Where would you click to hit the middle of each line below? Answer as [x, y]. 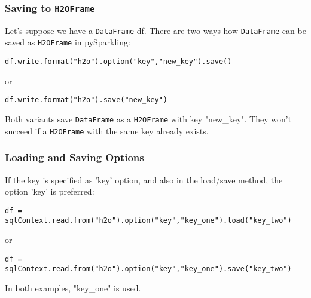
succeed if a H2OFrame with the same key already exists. [107, 130]
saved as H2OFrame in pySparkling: [68, 42]
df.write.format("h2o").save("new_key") [86, 100]
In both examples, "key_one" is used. [73, 288]
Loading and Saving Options [74, 157]
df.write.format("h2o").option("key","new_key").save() [118, 62]
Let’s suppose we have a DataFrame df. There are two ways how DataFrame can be [155, 30]
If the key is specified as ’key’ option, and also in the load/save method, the [144, 179]
